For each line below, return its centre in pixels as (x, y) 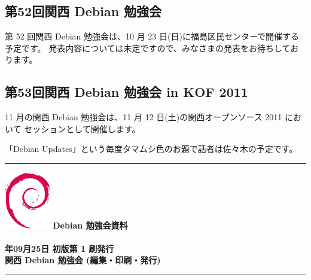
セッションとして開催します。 (82, 128)
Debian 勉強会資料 (90, 225)
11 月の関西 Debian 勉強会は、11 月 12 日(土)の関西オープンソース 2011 (144, 117)
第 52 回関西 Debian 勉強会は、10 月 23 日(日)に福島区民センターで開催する (152, 36)
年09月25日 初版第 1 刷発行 (60, 248)
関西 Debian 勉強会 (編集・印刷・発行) (83, 260)
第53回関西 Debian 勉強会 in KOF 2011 (126, 92)
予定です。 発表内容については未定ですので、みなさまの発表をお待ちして (148, 48)
